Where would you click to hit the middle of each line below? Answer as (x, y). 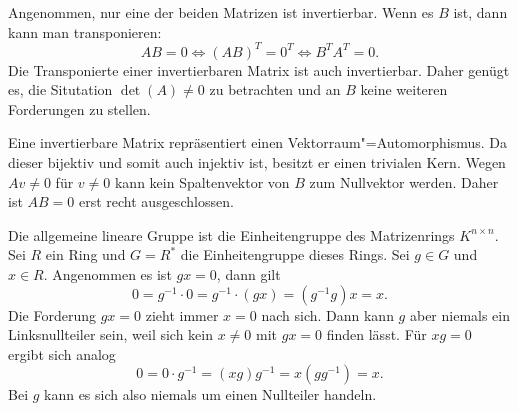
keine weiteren (404, 89)
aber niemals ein (460, 314)
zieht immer (182, 314)
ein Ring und (85, 254)
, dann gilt (248, 274)
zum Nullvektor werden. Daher (404, 181)
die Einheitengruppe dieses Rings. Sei (295, 254)
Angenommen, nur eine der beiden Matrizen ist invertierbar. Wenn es (221, 12)
